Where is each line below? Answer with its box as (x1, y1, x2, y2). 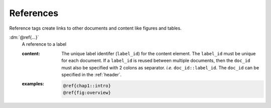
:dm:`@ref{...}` (9, 34, 39, 40)
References (9, 8, 59, 19)
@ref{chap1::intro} (63, 83, 111, 88)
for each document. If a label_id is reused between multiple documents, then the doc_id (61, 58, 250, 64)
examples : (22, 81, 45, 87)
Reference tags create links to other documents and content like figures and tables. (9, 25, 182, 31)
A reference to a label (22, 41, 67, 47)
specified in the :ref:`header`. (61, 71, 122, 77)
